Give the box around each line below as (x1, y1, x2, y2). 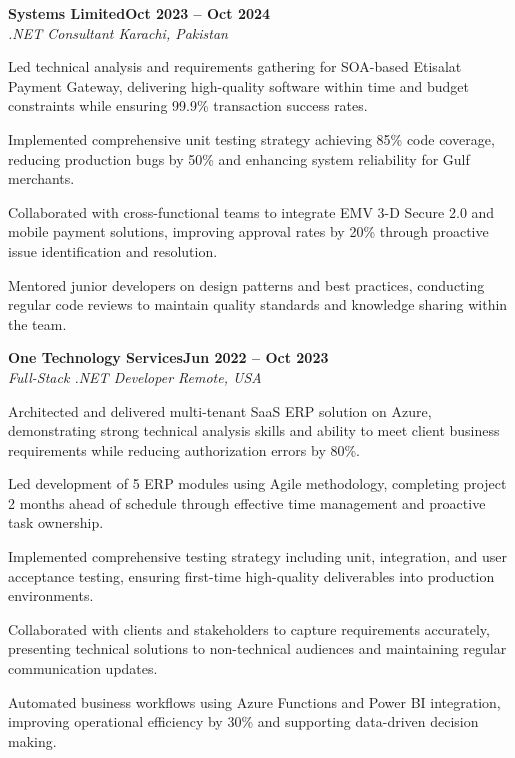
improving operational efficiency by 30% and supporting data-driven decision (8, 711, 479, 732)
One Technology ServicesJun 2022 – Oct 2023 (8, 347, 329, 368)
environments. (8, 585, 94, 606)
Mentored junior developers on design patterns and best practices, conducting (8, 274, 485, 295)
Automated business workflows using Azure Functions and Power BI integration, (8, 691, 501, 712)
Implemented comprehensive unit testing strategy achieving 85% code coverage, (8, 128, 495, 149)
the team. (8, 313, 67, 334)
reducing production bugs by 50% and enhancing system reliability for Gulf (8, 148, 470, 169)
